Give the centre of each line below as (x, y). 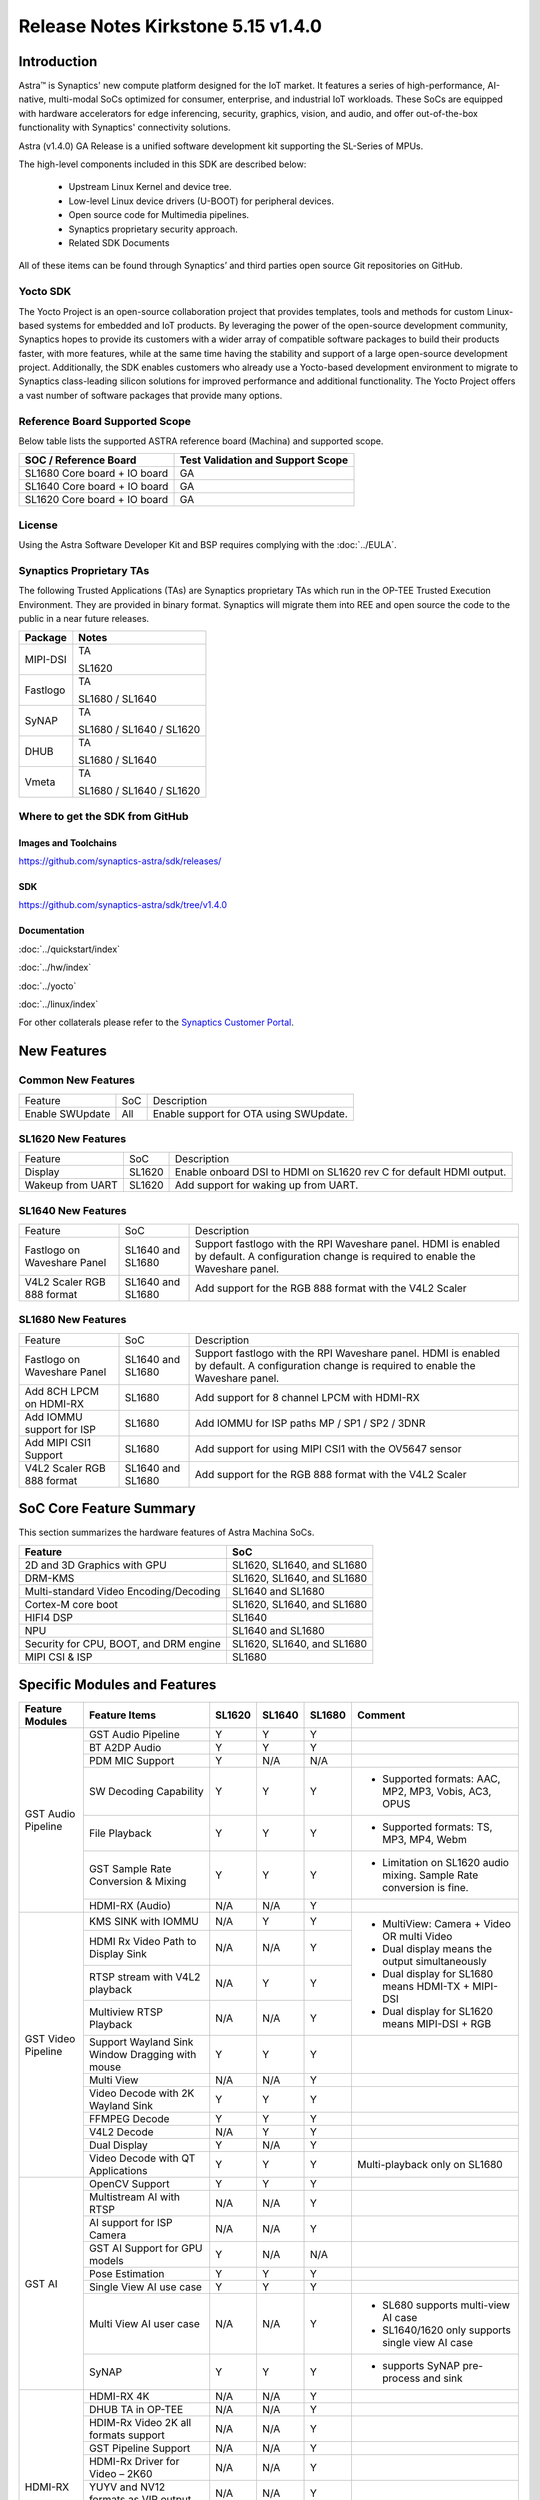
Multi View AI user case (144, 2324)
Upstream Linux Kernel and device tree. (150, 187)
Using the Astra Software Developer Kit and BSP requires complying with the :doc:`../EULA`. (207, 545)
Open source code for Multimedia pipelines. (159, 215)
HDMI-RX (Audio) (130, 1906)
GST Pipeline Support (139, 2448)
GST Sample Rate (130, 1869)
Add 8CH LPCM (62, 1391)
